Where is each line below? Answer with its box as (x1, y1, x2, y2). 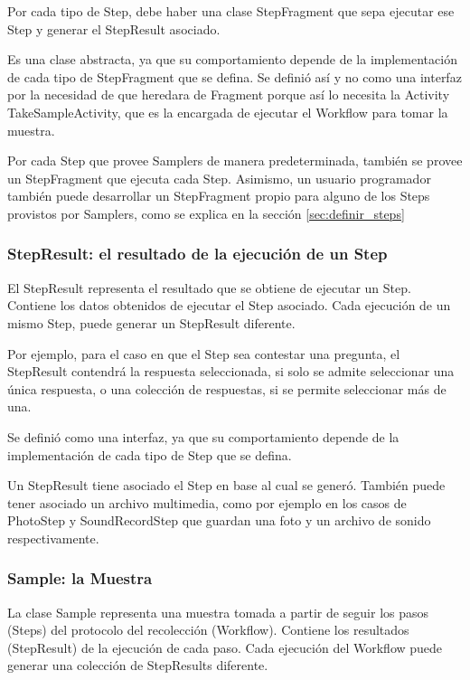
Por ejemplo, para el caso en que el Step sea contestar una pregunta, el (7, 344, 400, 363)
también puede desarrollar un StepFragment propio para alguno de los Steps (7, 186, 430, 205)
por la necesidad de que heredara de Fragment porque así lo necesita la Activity (7, 85, 450, 104)
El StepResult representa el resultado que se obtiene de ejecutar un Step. (7, 278, 411, 297)
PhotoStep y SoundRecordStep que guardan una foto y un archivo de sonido (7, 511, 431, 530)
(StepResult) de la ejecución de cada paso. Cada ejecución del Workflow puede (7, 637, 443, 656)
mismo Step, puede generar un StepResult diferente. (7, 313, 296, 332)
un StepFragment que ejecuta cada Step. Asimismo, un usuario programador (7, 168, 431, 187)
